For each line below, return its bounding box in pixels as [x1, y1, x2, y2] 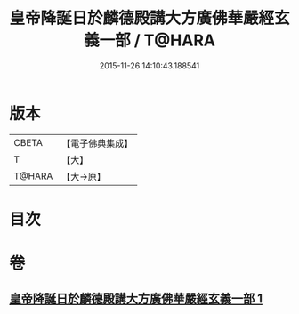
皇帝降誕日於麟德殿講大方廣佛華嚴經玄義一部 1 [9, 291, 263, 307]
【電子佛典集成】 [61, 137, 133, 149]
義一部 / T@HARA [83, 30, 216, 51]
